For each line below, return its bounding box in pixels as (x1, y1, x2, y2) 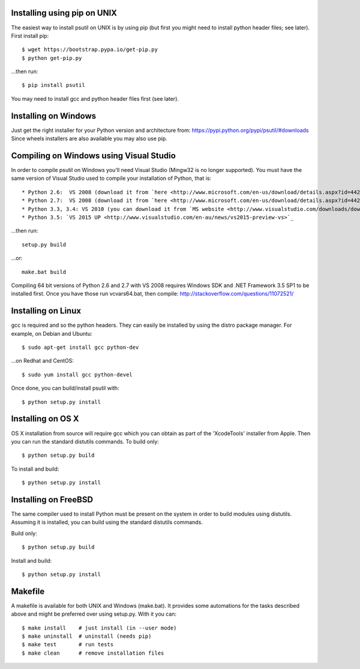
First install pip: (11, 32, 49, 39)
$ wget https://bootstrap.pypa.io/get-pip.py (22, 46, 158, 53)
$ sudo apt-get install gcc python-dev (22, 344, 139, 351)
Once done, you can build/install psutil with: (11, 384, 119, 392)
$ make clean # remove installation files (22, 649, 164, 656)
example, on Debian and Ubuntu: (11, 330, 92, 337)
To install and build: (11, 465, 59, 472)
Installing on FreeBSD (11, 495, 93, 505)
